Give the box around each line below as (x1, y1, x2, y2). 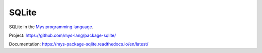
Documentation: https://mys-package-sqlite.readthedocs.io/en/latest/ (9, 41, 149, 47)
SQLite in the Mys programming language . (9, 24, 94, 30)
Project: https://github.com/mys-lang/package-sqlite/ (9, 32, 116, 38)
